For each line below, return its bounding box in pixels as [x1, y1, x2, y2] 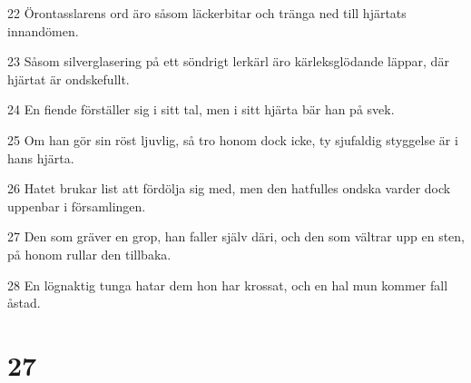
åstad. [7, 293, 41, 312]
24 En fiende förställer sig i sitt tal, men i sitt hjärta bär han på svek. [7, 100, 395, 119]
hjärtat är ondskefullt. [7, 69, 130, 88]
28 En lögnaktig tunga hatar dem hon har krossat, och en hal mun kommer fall [7, 275, 448, 294]
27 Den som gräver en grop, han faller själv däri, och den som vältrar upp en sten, [7, 227, 465, 246]
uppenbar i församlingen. [7, 196, 146, 215]
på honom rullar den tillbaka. [7, 244, 172, 263]
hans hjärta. [7, 148, 74, 167]
